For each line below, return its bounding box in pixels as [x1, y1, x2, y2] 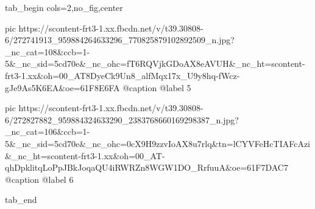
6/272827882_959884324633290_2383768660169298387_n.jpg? [5, 113, 239, 126]
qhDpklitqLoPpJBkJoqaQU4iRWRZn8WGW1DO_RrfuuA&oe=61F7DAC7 [5, 161, 288, 174]
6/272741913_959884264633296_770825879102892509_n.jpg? [5, 33, 235, 46]
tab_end [5, 193, 37, 206]
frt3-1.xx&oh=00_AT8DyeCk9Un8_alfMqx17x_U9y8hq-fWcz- [5, 69, 240, 81]
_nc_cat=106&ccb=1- [5, 125, 90, 138]
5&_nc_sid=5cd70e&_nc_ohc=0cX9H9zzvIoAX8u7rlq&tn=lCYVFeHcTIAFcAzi [5, 137, 311, 149]
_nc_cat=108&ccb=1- [5, 45, 90, 58]
